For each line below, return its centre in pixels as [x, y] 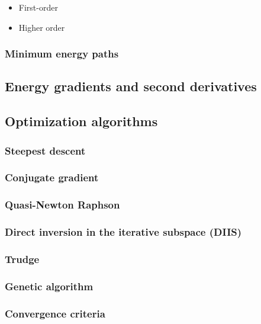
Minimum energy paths [62, 54]
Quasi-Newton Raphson [62, 205]
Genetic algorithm [49, 286]
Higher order [42, 27]
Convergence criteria [55, 313]
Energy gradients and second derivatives [131, 86]
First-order [38, 7]
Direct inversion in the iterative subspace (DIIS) [123, 232]
